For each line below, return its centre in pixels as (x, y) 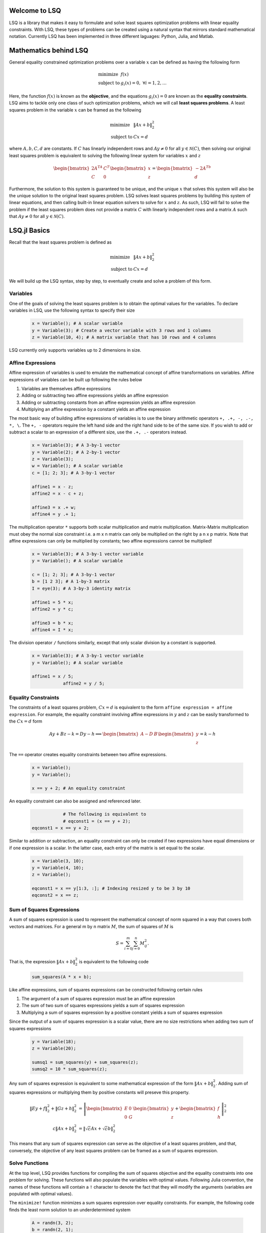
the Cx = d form (26, 721)
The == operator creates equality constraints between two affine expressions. (88, 755)
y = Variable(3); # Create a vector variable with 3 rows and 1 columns (121, 330)
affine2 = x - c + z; (58, 493)
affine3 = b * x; (53, 623)
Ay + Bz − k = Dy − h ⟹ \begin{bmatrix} (94, 734)
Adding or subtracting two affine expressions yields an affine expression (95, 396)
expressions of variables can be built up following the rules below (76, 379)
